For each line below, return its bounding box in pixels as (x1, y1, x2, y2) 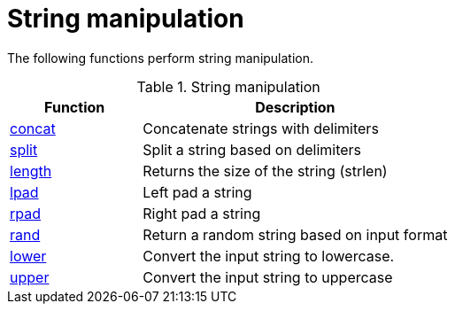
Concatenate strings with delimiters (143, 119, 379, 137)
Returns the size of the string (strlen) (143, 161, 388, 180)
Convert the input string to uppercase (143, 268, 393, 286)
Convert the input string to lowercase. (143, 246, 395, 265)
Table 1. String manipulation (136, 77, 320, 96)
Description (255, 97, 335, 116)
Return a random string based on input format (143, 225, 448, 244)
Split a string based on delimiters (143, 140, 362, 159)
